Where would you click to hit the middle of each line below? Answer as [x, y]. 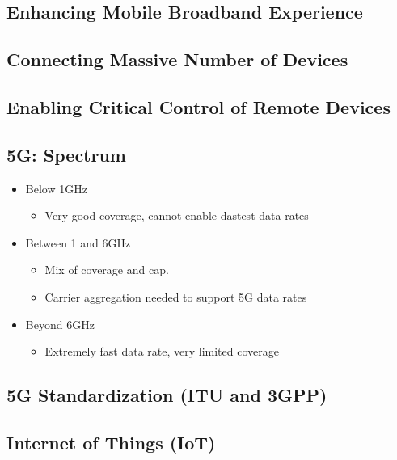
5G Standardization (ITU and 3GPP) [167, 395]
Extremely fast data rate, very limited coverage [162, 351]
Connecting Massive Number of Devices [177, 59]
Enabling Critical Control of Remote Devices [198, 106]
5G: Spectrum [66, 154]
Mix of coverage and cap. [107, 270]
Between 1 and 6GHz [78, 242]
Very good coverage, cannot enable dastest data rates [177, 215]
